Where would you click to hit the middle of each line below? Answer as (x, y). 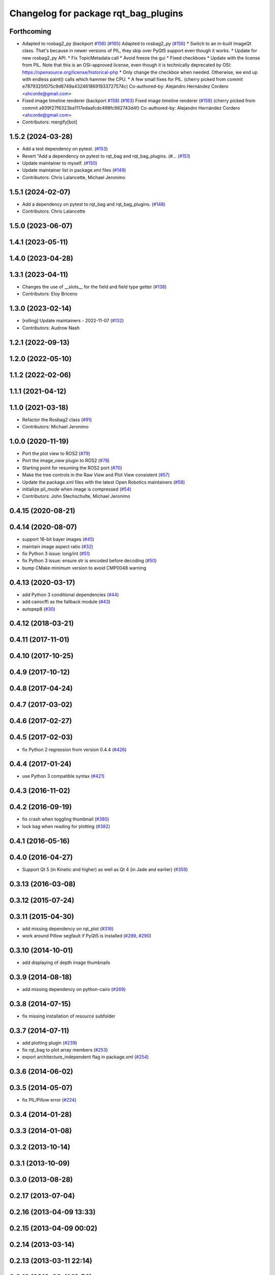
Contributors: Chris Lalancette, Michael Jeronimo (74, 177)
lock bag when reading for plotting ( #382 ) (66, 826)
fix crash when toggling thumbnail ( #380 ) (66, 819)
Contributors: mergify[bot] (50, 122)
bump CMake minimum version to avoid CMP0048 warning (84, 568)
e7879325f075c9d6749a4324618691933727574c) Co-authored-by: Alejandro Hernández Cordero (125, 86)
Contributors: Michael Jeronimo (56, 427)
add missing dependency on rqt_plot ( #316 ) (68, 929)
